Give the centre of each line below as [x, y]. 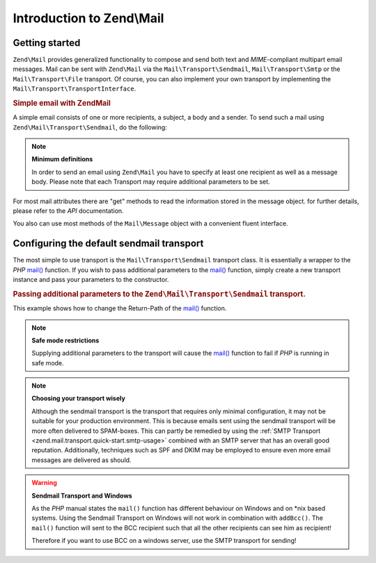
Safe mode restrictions [65, 340]
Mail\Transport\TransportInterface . [75, 89]
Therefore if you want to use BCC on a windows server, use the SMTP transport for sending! [164, 541]
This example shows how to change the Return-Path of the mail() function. [120, 308]
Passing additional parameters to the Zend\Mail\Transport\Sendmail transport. [159, 294]
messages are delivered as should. [81, 460]
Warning [44, 483]
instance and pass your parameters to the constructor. [91, 280]
